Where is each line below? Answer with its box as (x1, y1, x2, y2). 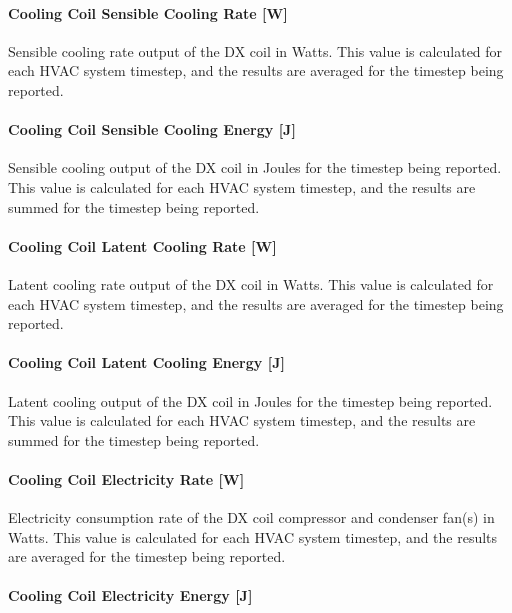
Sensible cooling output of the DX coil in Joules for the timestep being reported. (8, 157, 502, 178)
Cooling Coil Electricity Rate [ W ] (8, 468, 245, 489)
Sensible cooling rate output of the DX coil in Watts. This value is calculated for (8, 40, 503, 61)
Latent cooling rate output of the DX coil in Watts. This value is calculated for (8, 273, 494, 294)
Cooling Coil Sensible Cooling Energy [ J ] (8, 119, 296, 140)
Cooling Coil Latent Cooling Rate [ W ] (8, 235, 277, 256)
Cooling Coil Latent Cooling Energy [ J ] (8, 352, 285, 373)
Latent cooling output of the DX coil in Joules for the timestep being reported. (8, 390, 493, 411)
